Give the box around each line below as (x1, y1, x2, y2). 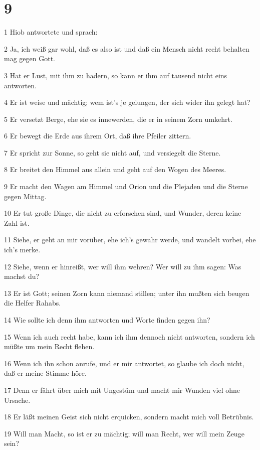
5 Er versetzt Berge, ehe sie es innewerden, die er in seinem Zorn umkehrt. (4, 113, 232, 124)
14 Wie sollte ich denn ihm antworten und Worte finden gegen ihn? (4, 315, 210, 325)
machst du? (4, 271, 40, 281)
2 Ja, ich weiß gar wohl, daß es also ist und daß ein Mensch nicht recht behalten (4, 43, 249, 54)
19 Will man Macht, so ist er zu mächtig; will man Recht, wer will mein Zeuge (4, 428, 244, 438)
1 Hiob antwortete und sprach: (4, 27, 98, 37)
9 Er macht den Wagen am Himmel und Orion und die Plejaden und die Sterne (4, 181, 248, 192)
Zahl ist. (4, 217, 30, 228)
